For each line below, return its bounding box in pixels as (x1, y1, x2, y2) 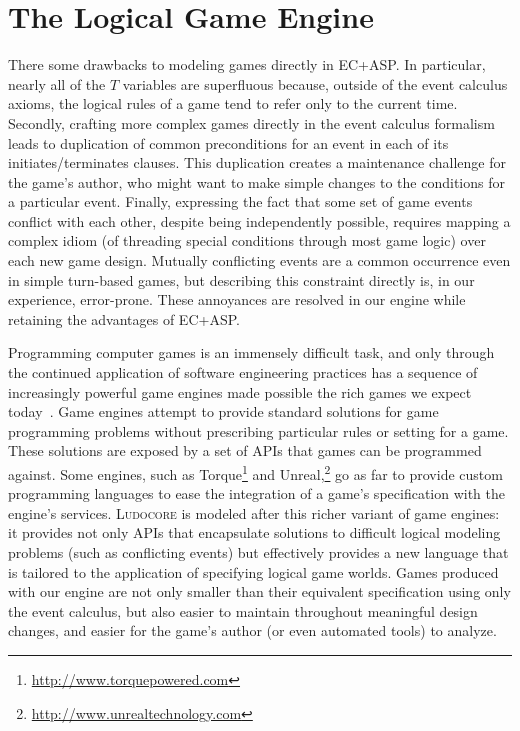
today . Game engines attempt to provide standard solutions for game (8, 401, 439, 422)
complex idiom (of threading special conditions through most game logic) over (8, 230, 486, 251)
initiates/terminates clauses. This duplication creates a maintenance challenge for (8, 152, 506, 173)
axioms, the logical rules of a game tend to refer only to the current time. (8, 93, 458, 114)
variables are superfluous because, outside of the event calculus (122, 73, 508, 94)
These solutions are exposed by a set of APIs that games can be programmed (8, 440, 482, 461)
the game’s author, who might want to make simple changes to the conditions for (8, 171, 505, 192)
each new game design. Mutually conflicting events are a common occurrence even (8, 250, 511, 271)
